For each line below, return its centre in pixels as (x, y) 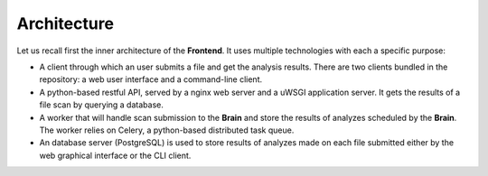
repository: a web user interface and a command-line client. (150, 79)
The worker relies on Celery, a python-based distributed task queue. (167, 130)
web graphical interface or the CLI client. (115, 155)
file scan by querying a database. (102, 105)
